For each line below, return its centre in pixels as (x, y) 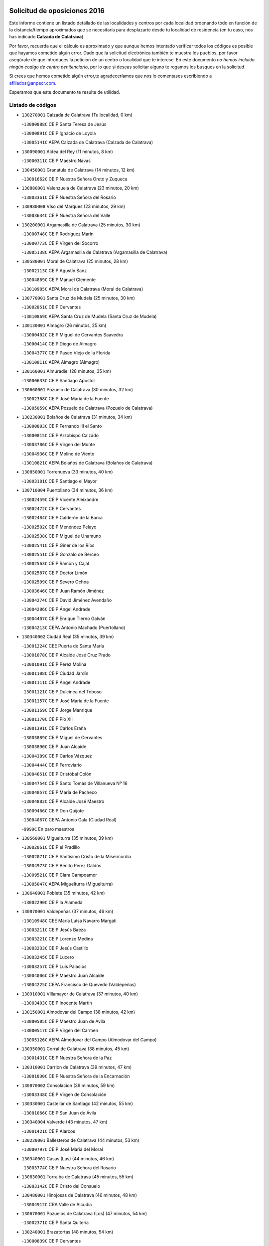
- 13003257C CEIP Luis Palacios (54, 966)
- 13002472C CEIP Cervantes (51, 508)
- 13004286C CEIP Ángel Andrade (56, 609)
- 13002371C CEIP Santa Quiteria (55, 1223)
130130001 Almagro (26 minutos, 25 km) (64, 325)
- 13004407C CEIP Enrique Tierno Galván (64, 619)
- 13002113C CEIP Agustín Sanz (54, 270)
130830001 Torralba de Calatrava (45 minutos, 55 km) (78, 1177)
